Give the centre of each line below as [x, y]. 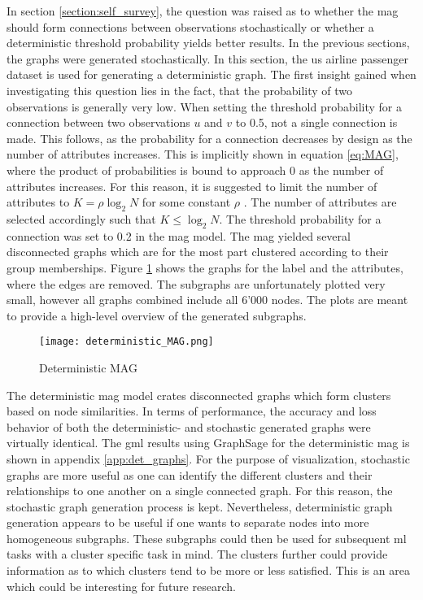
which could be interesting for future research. [121, 586]
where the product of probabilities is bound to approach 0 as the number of [195, 170]
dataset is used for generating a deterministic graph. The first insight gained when [211, 74]
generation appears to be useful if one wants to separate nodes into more [188, 522]
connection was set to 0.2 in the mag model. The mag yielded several [179, 235]
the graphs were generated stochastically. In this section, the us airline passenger [207, 58]
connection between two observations [98, 122]
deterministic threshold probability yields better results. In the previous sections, [208, 43]
